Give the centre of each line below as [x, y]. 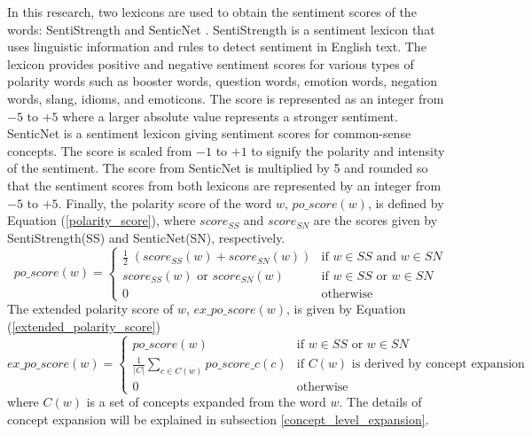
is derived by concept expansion [438, 365]
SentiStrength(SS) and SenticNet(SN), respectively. [146, 237]
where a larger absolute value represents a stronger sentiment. [230, 116]
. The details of [380, 402]
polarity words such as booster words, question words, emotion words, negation [223, 81]
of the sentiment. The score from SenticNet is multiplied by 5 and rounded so [218, 168]
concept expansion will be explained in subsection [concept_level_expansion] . [218, 419]
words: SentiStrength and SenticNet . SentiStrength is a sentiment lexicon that [221, 29]
